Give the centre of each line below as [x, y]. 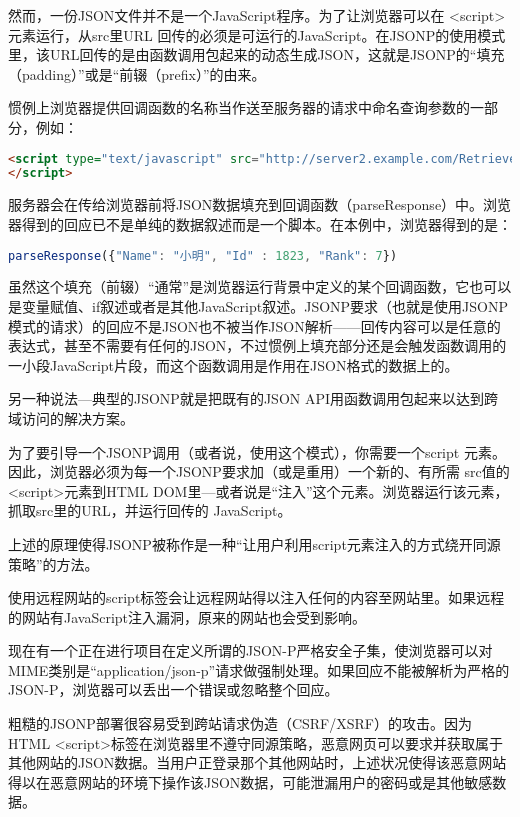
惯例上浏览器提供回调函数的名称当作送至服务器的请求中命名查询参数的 [239, 107]
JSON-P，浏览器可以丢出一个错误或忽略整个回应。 [173, 689]
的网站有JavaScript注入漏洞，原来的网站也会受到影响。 [187, 616]
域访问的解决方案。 [71, 417]
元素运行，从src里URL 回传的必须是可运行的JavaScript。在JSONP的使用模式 [257, 34]
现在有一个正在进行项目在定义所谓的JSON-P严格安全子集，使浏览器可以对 [250, 650]
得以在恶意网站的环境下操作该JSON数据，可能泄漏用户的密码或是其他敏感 [250, 781]
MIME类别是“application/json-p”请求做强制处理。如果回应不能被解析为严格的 [259, 669]
